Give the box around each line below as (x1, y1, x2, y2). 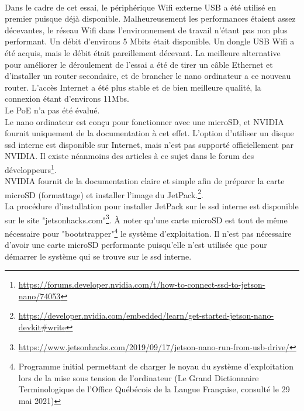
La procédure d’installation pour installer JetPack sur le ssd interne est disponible (5, 200, 299, 212)
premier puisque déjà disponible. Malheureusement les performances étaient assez (5, 12, 296, 25)
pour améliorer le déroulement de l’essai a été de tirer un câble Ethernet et (5, 58, 273, 70)
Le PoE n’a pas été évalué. (5, 103, 100, 116)
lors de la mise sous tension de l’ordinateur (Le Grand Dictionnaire (18, 371, 259, 384)
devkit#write (18, 321, 66, 333)
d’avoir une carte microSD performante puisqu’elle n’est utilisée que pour (5, 239, 267, 251)
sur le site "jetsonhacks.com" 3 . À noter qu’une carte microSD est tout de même (5, 212, 288, 226)
